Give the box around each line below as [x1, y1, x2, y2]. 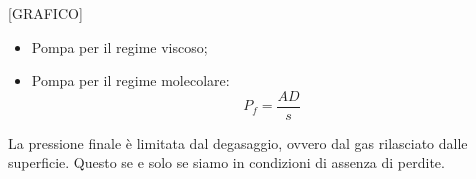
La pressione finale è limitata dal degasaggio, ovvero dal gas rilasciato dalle [8, 132, 468, 153]
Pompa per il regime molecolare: [31, 70, 230, 91]
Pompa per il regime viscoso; [31, 36, 208, 57]
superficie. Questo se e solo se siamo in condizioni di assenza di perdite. [8, 152, 445, 173]
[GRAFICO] [8, 3, 83, 23]
